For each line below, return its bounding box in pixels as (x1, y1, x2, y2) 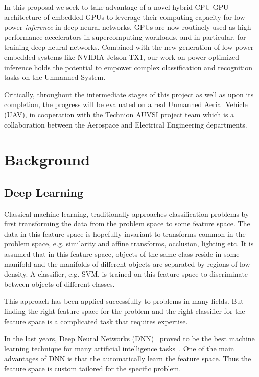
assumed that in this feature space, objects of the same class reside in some (4, 248, 240, 259)
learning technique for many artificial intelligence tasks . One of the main (4, 343, 234, 353)
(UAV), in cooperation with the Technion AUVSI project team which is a (4, 109, 234, 119)
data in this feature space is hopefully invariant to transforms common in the (4, 228, 246, 239)
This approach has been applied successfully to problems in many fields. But (4, 296, 244, 306)
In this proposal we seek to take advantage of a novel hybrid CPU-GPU (4, 2, 229, 12)
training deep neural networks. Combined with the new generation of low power (4, 41, 254, 52)
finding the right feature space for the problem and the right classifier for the (4, 306, 245, 317)
